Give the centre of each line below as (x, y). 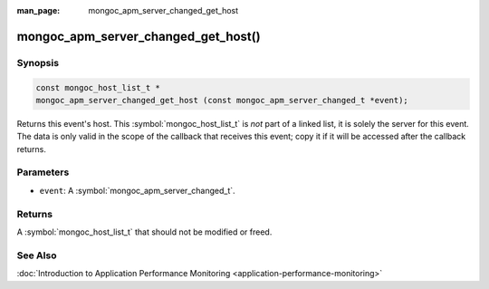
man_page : (38, 10)
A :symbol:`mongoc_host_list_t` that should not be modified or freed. (144, 232)
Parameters (43, 172)
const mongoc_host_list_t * (98, 87)
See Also (37, 255)
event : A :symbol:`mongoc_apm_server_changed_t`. (137, 190)
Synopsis (38, 63)
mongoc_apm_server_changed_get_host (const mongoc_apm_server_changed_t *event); (222, 100)
